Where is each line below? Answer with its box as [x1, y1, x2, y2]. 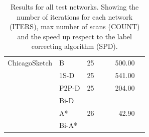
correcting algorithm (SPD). [31, 41, 118, 51]
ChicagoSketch [8, 57, 53, 68]
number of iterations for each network [17, 11, 133, 22]
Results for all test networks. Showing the [11, 2, 139, 12]
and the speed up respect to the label [17, 31, 132, 41]
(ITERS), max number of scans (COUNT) [9, 21, 140, 32]
